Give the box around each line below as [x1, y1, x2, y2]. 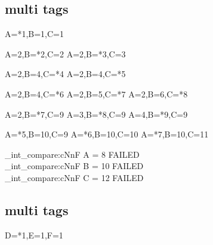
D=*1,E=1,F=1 [5, 228, 63, 241]
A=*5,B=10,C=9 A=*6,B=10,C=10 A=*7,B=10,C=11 [5, 128, 209, 140]
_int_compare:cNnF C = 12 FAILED [5, 171, 144, 183]
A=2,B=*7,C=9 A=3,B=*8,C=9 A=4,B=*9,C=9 [5, 108, 188, 120]
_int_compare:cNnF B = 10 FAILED [5, 160, 144, 172]
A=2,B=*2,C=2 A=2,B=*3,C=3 [5, 47, 126, 60]
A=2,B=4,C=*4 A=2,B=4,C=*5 [5, 68, 126, 80]
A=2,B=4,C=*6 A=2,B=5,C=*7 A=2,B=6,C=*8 [5, 87, 188, 100]
